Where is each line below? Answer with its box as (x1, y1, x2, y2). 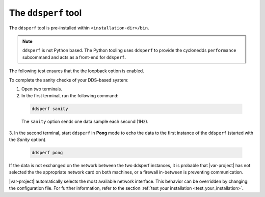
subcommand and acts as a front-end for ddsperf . (22, 54, 126, 60)
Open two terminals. (21, 86, 62, 92)
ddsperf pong (31, 150, 63, 156)
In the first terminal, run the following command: (21, 93, 119, 99)
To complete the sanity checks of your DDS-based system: (9, 77, 129, 83)
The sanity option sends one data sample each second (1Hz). (21, 118, 149, 125)
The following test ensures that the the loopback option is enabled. (9, 68, 144, 74)
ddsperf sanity (31, 106, 68, 112)
